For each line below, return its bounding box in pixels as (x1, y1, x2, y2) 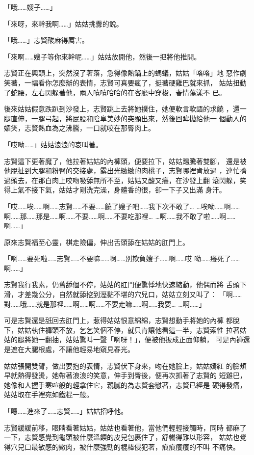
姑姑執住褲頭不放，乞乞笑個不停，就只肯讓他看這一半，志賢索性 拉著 (17, 324, 240, 335)
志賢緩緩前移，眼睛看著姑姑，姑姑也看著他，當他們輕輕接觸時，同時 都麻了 (4, 422, 247, 432)
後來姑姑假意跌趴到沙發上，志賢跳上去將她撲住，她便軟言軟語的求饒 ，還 (4, 104, 240, 114)
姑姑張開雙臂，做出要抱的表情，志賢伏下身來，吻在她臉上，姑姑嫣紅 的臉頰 (4, 360, 247, 371)
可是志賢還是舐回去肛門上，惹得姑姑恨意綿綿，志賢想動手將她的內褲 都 (4, 315, 233, 325)
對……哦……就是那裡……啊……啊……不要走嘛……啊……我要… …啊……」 (4, 298, 206, 309)
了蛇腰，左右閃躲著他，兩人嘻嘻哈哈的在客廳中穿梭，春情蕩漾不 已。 (4, 87, 226, 97)
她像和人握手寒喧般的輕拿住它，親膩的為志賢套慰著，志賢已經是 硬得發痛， (4, 379, 247, 390)
